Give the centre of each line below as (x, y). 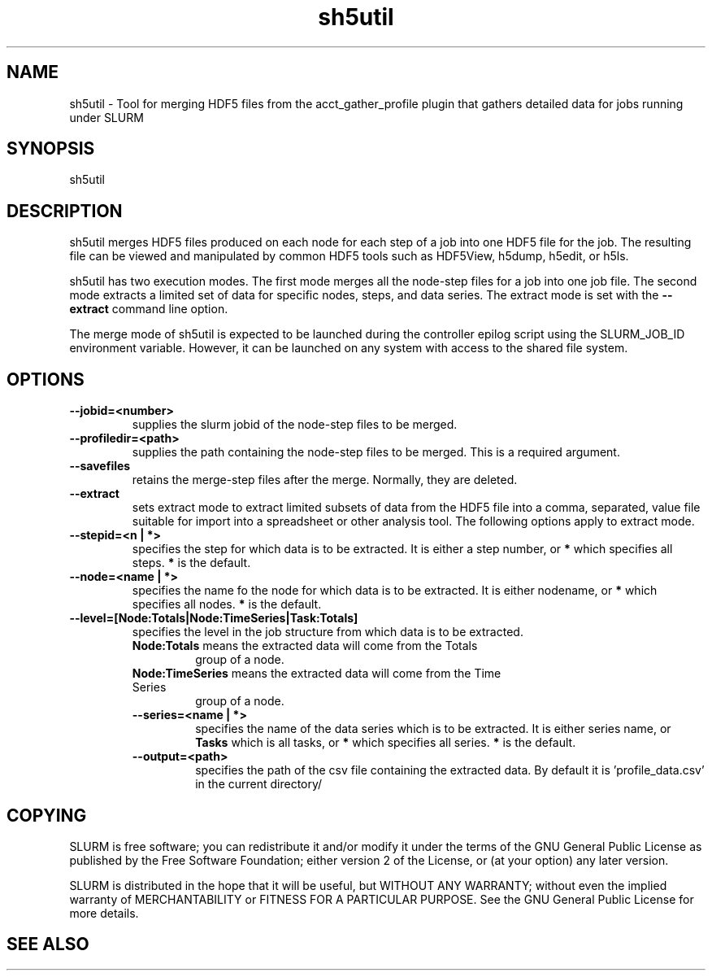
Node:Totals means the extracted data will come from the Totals (305, 646)
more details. (104, 913)
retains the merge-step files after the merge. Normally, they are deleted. (325, 480)
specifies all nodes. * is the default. (227, 604)
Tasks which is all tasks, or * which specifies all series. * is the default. (386, 743)
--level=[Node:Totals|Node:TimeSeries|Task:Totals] (214, 618)
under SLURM (106, 117)
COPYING (47, 815)
